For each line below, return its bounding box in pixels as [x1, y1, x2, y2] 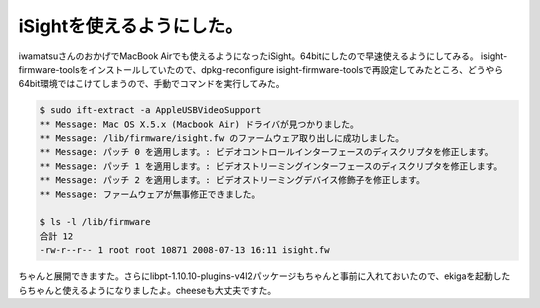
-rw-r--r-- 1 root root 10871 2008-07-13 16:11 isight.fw [39, 245, 330, 256]
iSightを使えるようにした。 [18, 15, 244, 37]
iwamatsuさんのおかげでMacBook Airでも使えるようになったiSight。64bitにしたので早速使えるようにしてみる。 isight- [18, 50, 508, 62]
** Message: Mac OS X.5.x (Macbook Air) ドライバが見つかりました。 [39, 118, 360, 130]
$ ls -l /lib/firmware [39, 216, 151, 228]
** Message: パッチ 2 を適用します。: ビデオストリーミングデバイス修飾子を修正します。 [39, 175, 425, 186]
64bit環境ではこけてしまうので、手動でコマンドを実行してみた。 [18, 78, 285, 90]
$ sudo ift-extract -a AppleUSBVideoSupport [39, 105, 262, 116]
